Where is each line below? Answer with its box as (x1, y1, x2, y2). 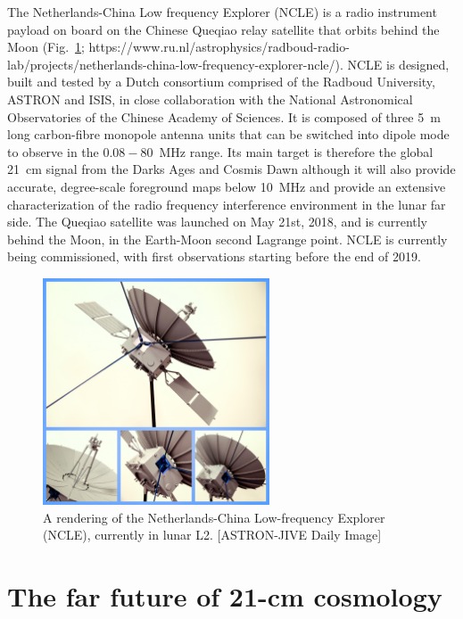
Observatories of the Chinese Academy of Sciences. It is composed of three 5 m (7, 107, 441, 126)
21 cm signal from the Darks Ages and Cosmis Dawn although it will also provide (7, 160, 456, 178)
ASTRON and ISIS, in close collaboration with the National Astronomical (7, 89, 413, 108)
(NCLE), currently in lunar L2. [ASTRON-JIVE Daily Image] (43, 525, 382, 544)
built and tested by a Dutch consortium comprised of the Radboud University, (7, 72, 435, 91)
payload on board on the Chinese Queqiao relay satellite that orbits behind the (7, 20, 440, 38)
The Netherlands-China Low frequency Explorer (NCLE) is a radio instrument (7, 3, 437, 21)
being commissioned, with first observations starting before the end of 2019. (7, 247, 421, 266)
